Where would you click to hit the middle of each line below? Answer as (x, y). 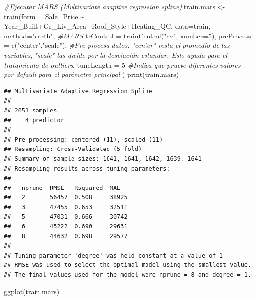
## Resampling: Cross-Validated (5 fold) (73, 149)
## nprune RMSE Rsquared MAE (62, 188)
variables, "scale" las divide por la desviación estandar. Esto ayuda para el (116, 55)
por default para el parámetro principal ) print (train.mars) (91, 74)
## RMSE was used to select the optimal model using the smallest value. (128, 265)
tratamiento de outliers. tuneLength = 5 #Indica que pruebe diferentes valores (122, 64)
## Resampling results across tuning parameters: (87, 169)
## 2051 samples (31, 110)
